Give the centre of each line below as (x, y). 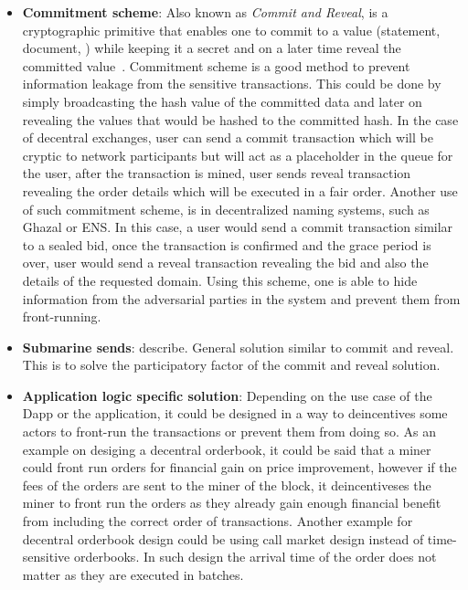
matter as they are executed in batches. (133, 574)
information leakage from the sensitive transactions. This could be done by (232, 84)
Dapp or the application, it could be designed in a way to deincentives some (235, 413)
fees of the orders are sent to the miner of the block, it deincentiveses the (227, 485)
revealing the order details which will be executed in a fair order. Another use (240, 190)
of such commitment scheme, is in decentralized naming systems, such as (226, 209)
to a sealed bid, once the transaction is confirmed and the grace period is (227, 244)
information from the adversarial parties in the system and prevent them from (241, 298)
